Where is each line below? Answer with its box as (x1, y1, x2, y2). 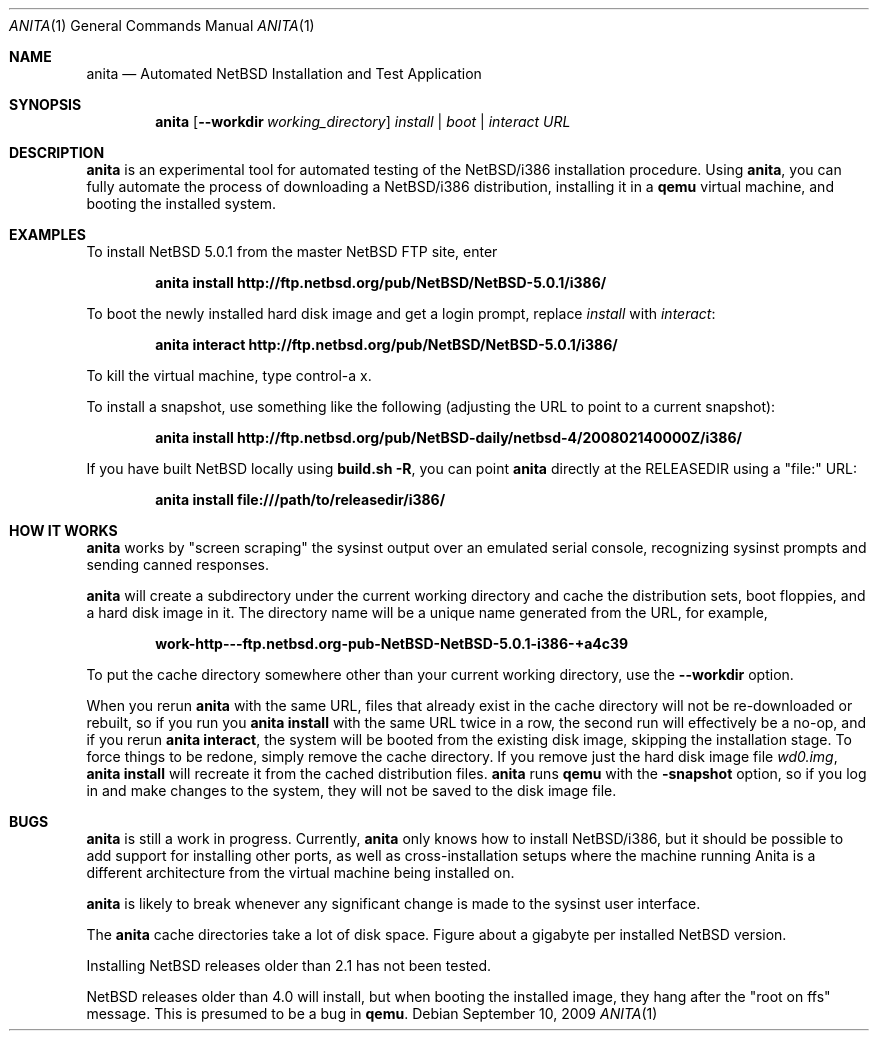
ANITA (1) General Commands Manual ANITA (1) (9, 17, 315, 34)
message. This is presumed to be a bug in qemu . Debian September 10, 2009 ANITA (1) (86, 1005, 658, 1022)
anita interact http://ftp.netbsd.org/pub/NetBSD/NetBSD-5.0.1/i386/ (155, 336, 618, 353)
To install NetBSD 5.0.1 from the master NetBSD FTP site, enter (86, 243, 498, 260)
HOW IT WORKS (9, 522, 118, 539)
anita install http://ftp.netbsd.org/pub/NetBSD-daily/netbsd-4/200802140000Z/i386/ (155, 429, 742, 446)
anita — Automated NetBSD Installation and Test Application (86, 65, 482, 82)
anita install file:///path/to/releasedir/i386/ (155, 491, 446, 508)
